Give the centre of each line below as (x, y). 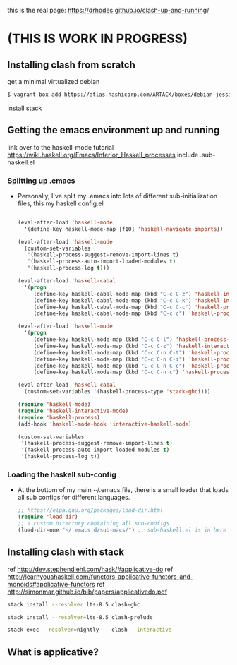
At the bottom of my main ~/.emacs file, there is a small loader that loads (123, 490)
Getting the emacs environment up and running (114, 130)
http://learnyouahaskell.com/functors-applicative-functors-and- (101, 576)
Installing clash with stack (66, 552)
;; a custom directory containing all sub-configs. (95, 524)
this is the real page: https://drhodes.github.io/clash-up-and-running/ (108, 10)
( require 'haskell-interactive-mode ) (73, 411)
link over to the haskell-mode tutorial (61, 147)
